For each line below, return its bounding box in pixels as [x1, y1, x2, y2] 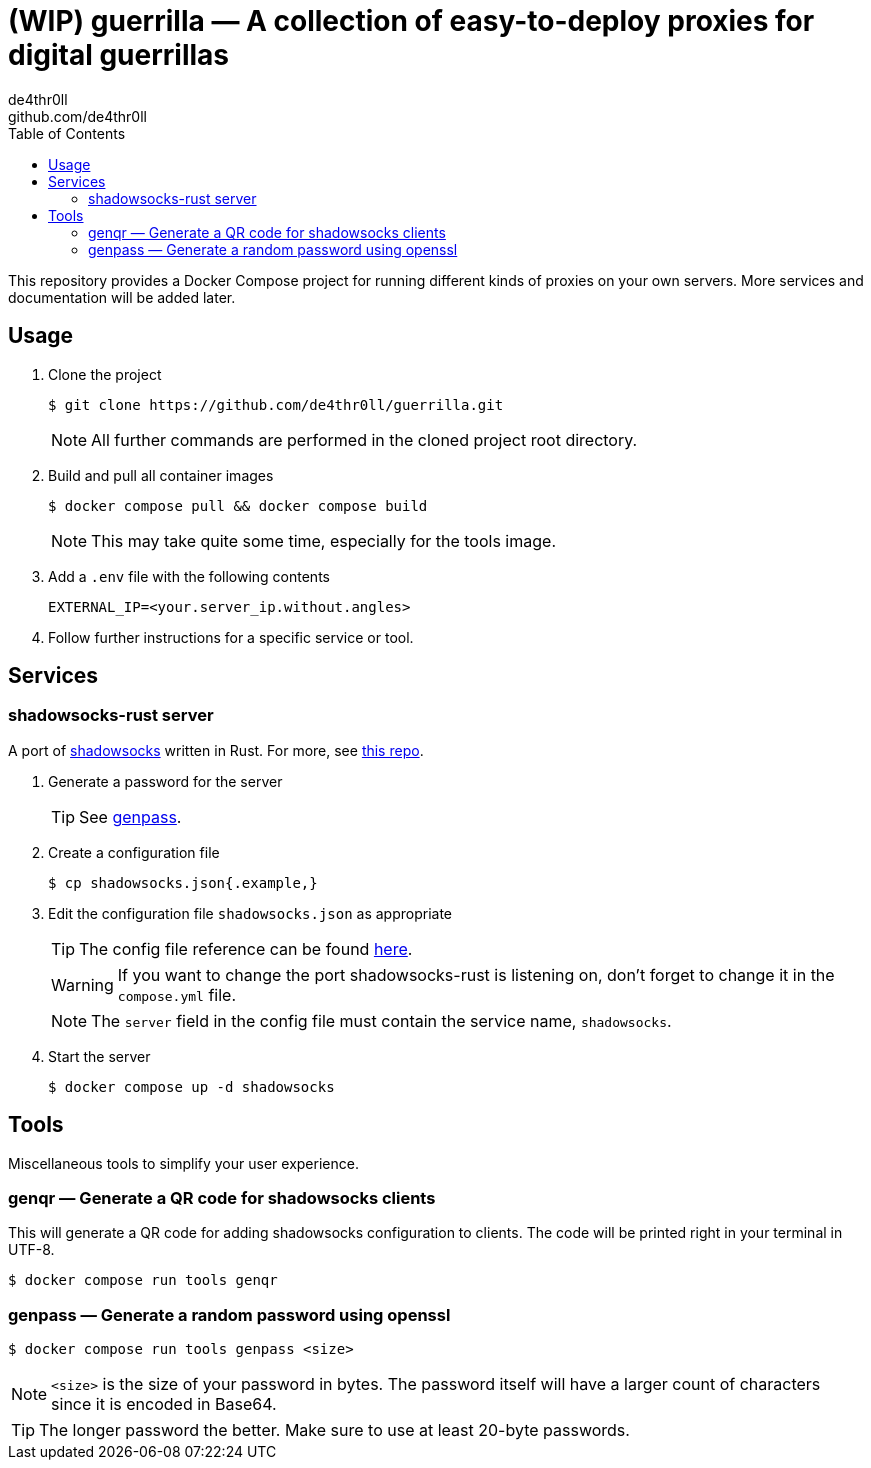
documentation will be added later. [8, 288, 236, 306]
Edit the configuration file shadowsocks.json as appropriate [48, 904, 452, 922]
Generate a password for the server [48, 772, 283, 790]
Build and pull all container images [48, 466, 274, 484]
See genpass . [79, 806, 182, 827]
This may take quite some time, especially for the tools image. [91, 530, 556, 551]
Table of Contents [8, 124, 126, 142]
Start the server [48, 1047, 151, 1065]
